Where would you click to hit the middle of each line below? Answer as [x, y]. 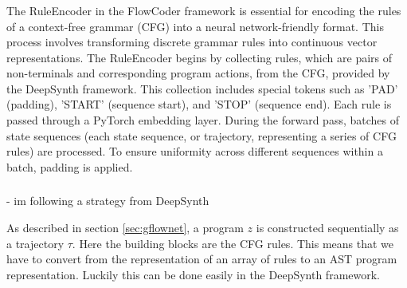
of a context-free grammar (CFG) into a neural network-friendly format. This [195, 26]
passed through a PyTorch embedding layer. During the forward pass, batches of [203, 120]
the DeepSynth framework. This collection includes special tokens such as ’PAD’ [202, 88]
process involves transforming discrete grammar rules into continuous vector [192, 42]
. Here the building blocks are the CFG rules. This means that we [233, 243]
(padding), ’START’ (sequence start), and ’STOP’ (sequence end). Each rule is [199, 104]
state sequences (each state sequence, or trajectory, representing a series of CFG [202, 135]
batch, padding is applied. [70, 166]
